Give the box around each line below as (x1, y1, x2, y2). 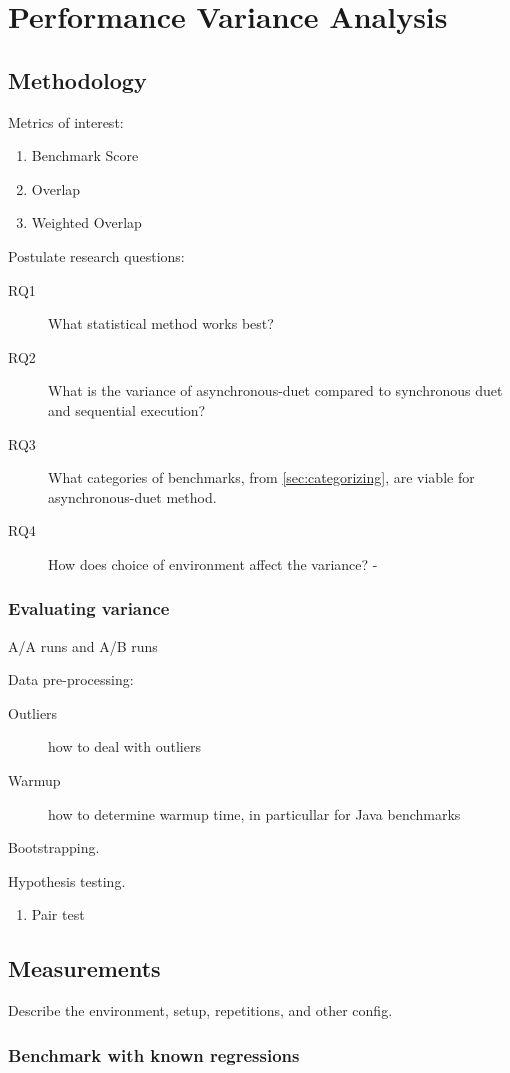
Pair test (31, 904, 85, 925)
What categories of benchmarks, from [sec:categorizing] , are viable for (48, 467, 475, 488)
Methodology (8, 64, 147, 95)
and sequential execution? (48, 399, 206, 420)
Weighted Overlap (31, 212, 142, 233)
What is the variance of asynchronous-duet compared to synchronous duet (48, 380, 503, 401)
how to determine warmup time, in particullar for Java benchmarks (48, 803, 461, 824)
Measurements (8, 953, 161, 984)
